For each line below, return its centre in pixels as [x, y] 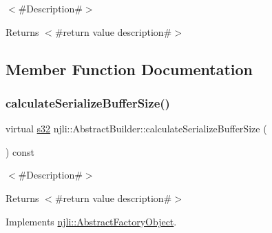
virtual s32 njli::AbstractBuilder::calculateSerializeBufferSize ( [136, 129]
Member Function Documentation [129, 69]
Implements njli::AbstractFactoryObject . [91, 221]
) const [20, 151]
